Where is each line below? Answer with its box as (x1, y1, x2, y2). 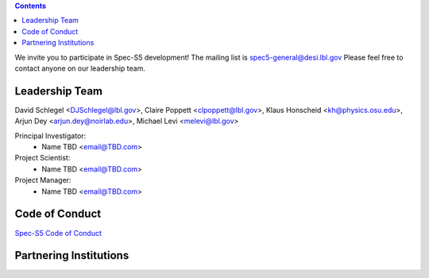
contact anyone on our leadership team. (14, 64, 146, 73)
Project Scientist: (14, 153, 71, 163)
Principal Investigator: (14, 131, 87, 141)
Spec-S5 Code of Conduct (14, 228, 102, 237)
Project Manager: (14, 176, 71, 185)
